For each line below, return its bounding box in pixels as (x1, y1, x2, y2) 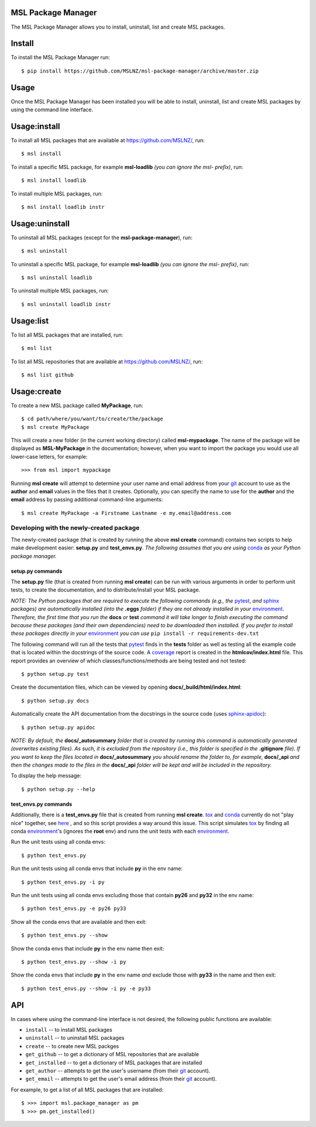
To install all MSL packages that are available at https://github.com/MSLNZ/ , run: (11, 137, 205, 144)
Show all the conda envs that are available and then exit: (11, 918, 147, 925)
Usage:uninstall (11, 218, 70, 228)
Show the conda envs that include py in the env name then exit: (11, 945, 164, 952)
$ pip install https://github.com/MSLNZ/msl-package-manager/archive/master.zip (21, 67, 259, 74)
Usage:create (11, 386, 61, 396)
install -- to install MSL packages (25, 1026, 112, 1033)
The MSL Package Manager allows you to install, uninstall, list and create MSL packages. (11, 23, 225, 30)
